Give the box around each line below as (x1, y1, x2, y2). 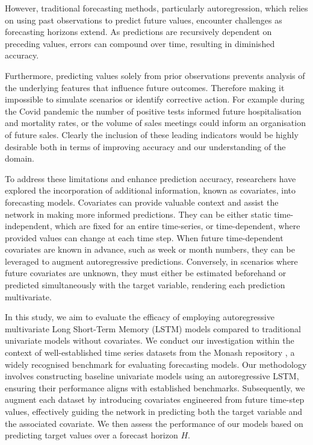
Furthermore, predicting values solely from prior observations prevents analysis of (5, 69, 305, 81)
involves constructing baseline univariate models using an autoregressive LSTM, (5, 370, 299, 382)
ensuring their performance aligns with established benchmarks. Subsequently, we (5, 381, 305, 394)
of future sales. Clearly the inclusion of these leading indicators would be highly (5, 128, 299, 140)
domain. (5, 152, 35, 165)
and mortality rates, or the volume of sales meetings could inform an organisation (5, 116, 306, 129)
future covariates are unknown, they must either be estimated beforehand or (5, 267, 287, 279)
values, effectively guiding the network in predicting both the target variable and (5, 405, 303, 417)
